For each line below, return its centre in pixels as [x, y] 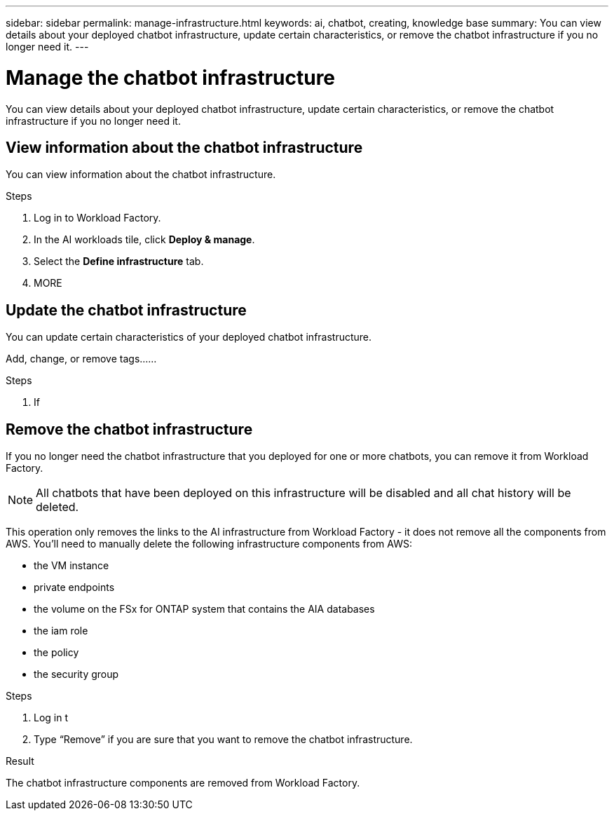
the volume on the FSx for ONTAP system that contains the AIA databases [204, 609]
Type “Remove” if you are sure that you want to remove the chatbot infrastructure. [223, 740]
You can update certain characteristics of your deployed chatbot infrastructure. [189, 337]
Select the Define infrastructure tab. [119, 261]
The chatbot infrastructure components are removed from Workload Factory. [183, 783]
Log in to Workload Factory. [97, 218]
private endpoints [74, 587]
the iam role [61, 631]
